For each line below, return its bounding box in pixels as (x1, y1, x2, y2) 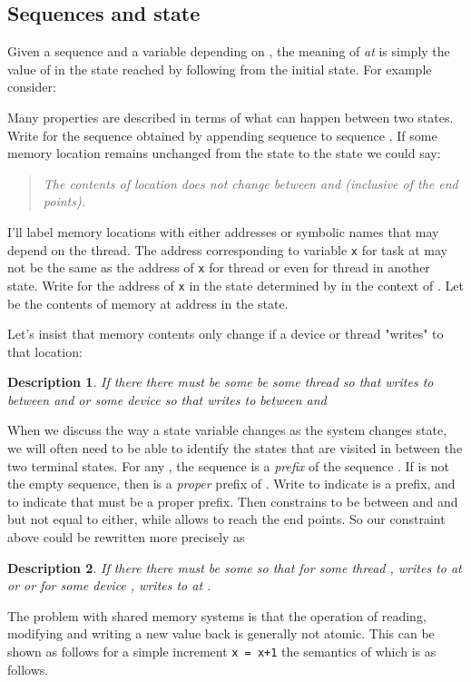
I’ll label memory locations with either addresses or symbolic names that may (7, 222, 439, 241)
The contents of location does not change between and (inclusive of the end (43, 173, 458, 193)
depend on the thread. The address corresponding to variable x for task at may (7, 240, 447, 259)
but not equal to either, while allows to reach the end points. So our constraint (7, 509, 446, 529)
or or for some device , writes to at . (7, 576, 211, 595)
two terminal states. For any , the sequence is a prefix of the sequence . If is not (7, 456, 449, 475)
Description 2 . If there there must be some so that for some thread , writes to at (7, 558, 462, 577)
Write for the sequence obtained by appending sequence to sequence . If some (7, 125, 437, 144)
